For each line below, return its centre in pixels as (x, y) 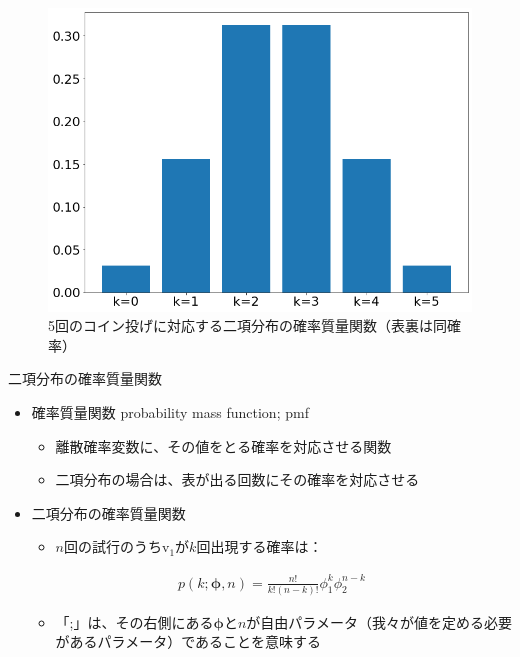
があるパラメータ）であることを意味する (188, 641)
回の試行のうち (113, 546)
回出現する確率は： (259, 546)
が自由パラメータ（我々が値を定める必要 (379, 621)
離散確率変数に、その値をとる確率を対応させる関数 (223, 445)
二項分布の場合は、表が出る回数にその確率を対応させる (237, 479)
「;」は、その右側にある (134, 621)
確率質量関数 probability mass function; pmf (170, 412)
